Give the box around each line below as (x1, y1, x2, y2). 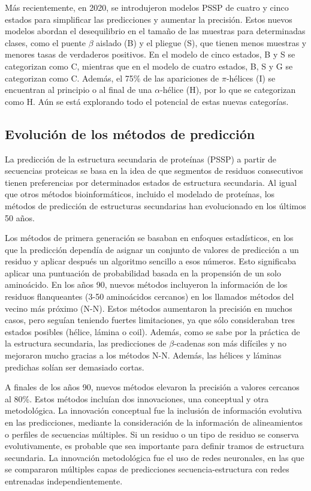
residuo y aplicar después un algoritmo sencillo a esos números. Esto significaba (5, 255, 297, 267)
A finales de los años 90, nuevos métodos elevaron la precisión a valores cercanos (5, 381, 300, 393)
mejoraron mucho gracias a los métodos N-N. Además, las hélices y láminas (5, 349, 282, 362)
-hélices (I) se (226, 71, 276, 84)
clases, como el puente (5, 36, 86, 49)
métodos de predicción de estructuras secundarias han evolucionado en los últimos (5, 199, 306, 212)
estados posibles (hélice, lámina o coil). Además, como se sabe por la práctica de (5, 325, 300, 338)
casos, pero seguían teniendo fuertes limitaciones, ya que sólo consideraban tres (5, 314, 295, 326)
